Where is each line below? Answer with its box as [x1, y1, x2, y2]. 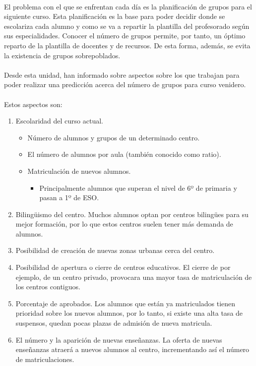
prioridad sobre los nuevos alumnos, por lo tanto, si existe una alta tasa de [15, 308, 243, 318]
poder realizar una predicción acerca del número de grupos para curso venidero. [4, 79, 246, 90]
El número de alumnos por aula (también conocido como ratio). [27, 149, 221, 159]
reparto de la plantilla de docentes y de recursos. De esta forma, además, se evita [4, 40, 251, 50]
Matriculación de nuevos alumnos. [27, 165, 131, 176]
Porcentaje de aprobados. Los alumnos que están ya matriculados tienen [15, 298, 236, 308]
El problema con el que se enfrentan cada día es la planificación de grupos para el [4, 1, 252, 11]
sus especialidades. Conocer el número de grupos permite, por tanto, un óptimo [4, 30, 246, 41]
